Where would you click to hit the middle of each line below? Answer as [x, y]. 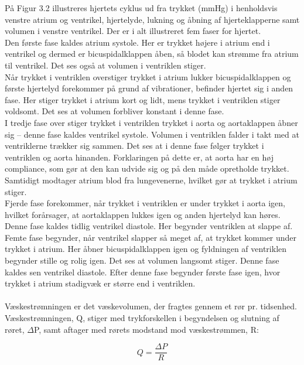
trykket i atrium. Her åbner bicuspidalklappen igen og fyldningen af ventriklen [146, 249]
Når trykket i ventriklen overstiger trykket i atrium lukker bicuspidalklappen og [148, 76]
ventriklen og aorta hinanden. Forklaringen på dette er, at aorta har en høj [139, 157]
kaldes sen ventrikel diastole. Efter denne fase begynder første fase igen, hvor [143, 272]
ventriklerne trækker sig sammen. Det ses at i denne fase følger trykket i [134, 146]
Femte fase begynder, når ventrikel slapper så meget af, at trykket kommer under [151, 237]
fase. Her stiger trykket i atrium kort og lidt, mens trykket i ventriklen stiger [143, 99]
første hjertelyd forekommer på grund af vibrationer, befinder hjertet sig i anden [149, 88]
